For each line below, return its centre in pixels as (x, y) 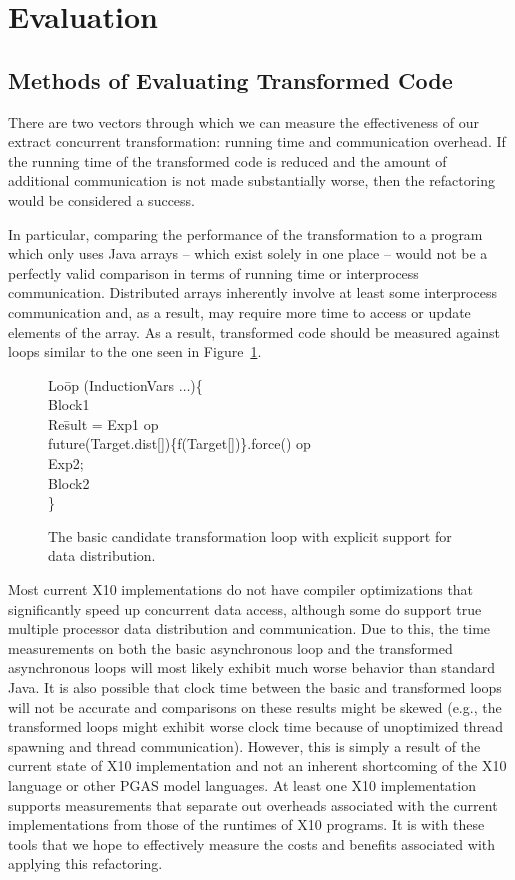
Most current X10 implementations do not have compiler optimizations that (241, 589)
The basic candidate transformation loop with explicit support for (250, 535)
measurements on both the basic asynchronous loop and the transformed (230, 647)
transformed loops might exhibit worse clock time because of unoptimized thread (256, 726)
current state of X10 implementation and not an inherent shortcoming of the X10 (257, 765)
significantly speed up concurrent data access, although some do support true (245, 608)
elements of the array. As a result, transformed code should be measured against (254, 331)
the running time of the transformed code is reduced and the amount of (227, 160)
